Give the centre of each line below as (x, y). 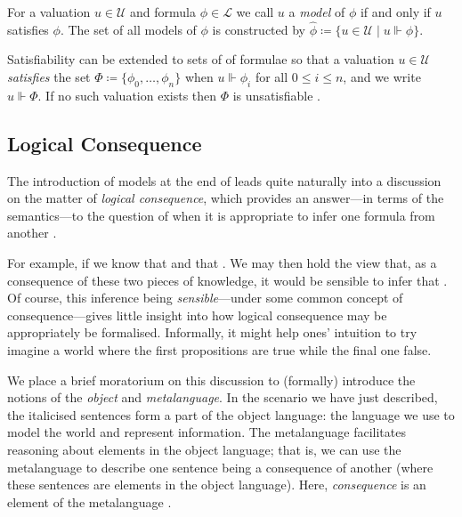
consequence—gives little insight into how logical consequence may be (197, 315)
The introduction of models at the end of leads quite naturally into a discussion (224, 180)
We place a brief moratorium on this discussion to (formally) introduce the (211, 380)
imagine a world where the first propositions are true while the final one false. (219, 349)
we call (255, 12)
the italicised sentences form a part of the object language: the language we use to (231, 414)
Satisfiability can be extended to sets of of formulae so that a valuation (201, 59)
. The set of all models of (128, 29)
